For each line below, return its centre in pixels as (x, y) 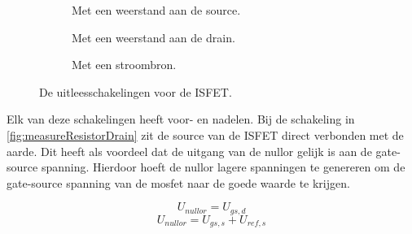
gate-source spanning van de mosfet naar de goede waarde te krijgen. (178, 182)
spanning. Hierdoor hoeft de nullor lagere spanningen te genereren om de (223, 167)
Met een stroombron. (124, 65)
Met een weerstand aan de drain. (153, 37)
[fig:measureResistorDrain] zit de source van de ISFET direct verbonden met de (205, 134)
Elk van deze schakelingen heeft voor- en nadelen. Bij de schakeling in (181, 119)
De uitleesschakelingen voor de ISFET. (136, 91)
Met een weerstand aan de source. (156, 10)
